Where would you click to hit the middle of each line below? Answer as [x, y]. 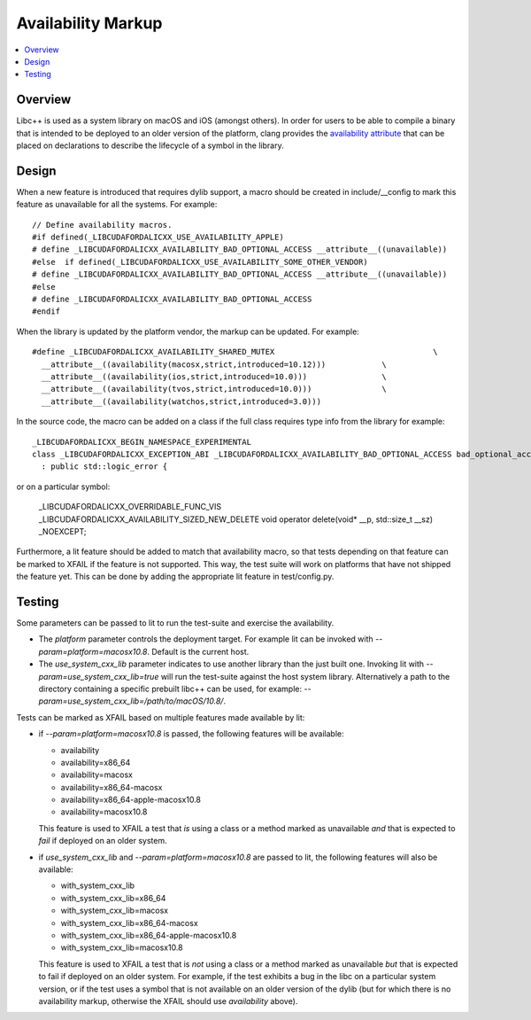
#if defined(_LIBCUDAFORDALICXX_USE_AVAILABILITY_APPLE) [158, 237]
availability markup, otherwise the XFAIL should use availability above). [168, 1001]
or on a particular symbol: [63, 487]
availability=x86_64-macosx [112, 787]
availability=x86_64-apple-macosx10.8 [131, 800]
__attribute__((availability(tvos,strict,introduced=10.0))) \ [214, 389]
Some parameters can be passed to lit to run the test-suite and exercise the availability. [175, 623]
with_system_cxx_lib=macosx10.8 [122, 947]
